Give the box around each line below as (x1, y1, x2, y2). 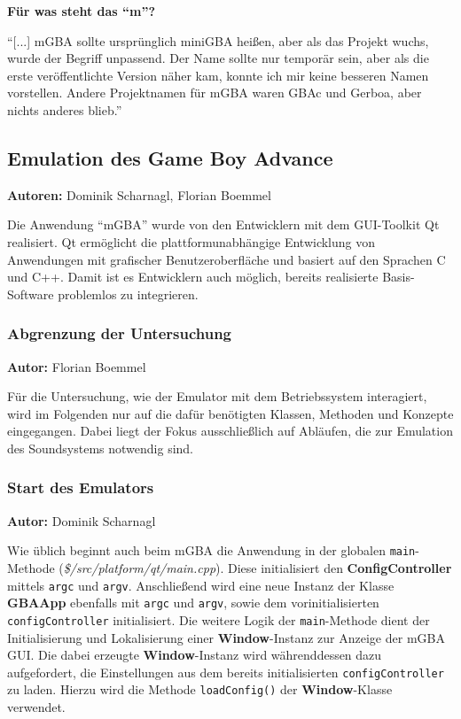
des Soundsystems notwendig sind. (7, 438, 193, 457)
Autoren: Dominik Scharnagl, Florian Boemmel (7, 185, 271, 204)
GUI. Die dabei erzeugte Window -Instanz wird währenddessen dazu (7, 646, 382, 664)
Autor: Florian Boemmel (7, 357, 146, 375)
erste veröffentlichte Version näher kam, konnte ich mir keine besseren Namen (7, 66, 429, 84)
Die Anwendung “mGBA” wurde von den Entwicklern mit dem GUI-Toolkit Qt (7, 215, 440, 234)
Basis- (382, 267, 415, 286)
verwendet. (7, 698, 66, 716)
